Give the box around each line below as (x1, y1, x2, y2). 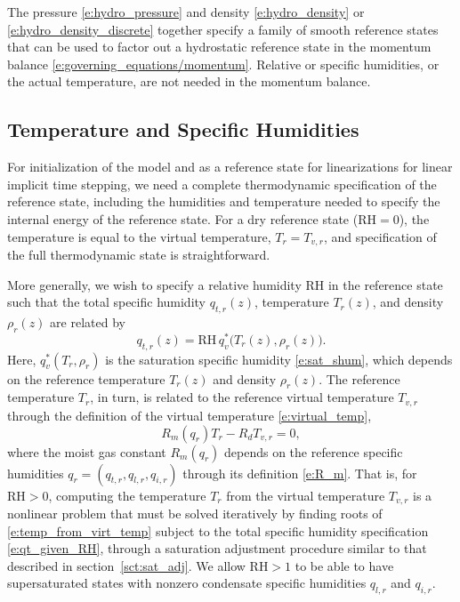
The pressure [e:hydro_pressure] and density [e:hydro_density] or (7, 3, 365, 20)
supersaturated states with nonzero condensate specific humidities (7, 574, 367, 592)
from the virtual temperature (226, 486, 385, 504)
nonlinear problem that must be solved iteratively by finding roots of (7, 503, 383, 522)
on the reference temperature (7, 369, 165, 388)
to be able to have (295, 556, 394, 574)
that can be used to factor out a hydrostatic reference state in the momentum (7, 37, 432, 56)
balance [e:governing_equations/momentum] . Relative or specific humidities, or (7, 54, 440, 73)
